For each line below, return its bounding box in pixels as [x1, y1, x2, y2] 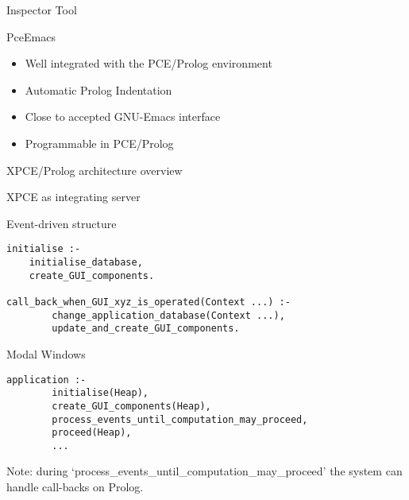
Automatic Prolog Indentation [25, 81, 172, 98]
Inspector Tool [6, 2, 77, 17]
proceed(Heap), [52, 427, 132, 439]
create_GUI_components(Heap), [52, 400, 211, 412]
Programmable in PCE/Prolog [25, 134, 174, 151]
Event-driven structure [6, 215, 117, 231]
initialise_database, [29, 257, 143, 268]
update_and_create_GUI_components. [52, 323, 240, 335]
